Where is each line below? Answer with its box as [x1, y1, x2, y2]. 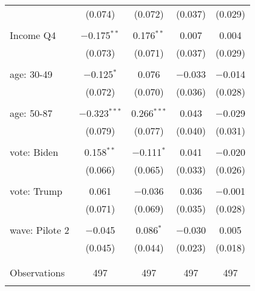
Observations [10, 265, 65, 279]
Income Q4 [10, 28, 56, 42]
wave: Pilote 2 [10, 223, 69, 237]
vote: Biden [10, 145, 58, 159]
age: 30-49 [10, 67, 53, 81]
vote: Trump [10, 184, 63, 198]
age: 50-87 [10, 106, 53, 120]
